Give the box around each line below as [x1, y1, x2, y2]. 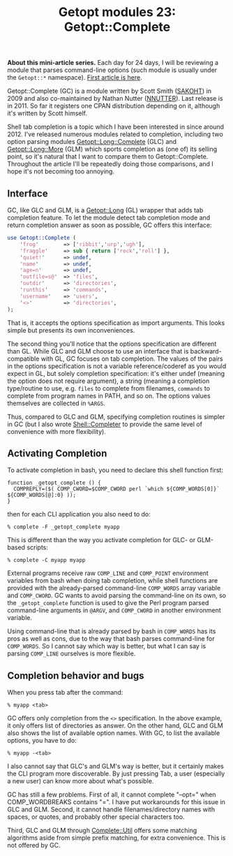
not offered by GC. [7, 841, 61, 850]
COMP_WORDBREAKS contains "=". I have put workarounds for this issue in [7, 798, 225, 806]
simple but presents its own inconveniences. [7, 326, 135, 334]
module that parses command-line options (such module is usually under [7, 66, 218, 74]
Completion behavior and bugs [7, 669, 144, 681]
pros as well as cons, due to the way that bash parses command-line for [7, 634, 215, 643]
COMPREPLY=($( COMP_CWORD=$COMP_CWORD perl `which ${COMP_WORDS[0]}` [13, 486, 220, 493]
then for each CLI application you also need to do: [7, 510, 151, 518]
